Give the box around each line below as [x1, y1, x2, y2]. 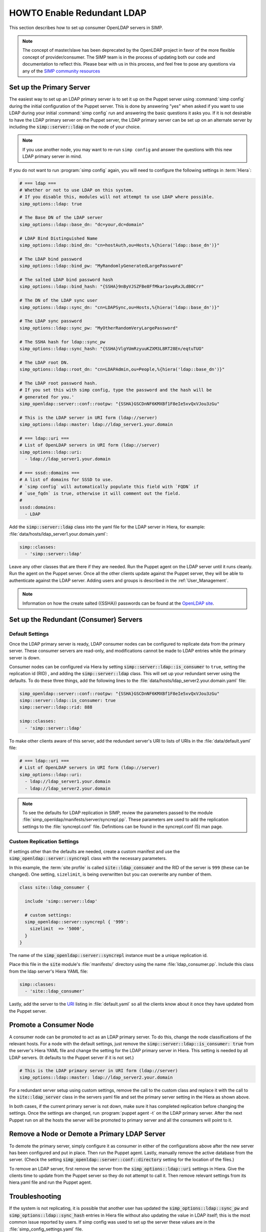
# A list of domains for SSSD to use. [19, 477, 113, 482]
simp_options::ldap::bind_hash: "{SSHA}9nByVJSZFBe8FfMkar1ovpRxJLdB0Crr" [19, 284, 204, 289]
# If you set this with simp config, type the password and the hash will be [19, 387, 212, 393]
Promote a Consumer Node [9, 1021, 94, 1029]
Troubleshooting [9, 1193, 62, 1201]
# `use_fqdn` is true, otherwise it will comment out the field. [19, 491, 181, 496]
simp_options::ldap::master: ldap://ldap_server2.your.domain [19, 1075, 173, 1080]
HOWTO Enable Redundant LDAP [9, 7, 147, 18]
